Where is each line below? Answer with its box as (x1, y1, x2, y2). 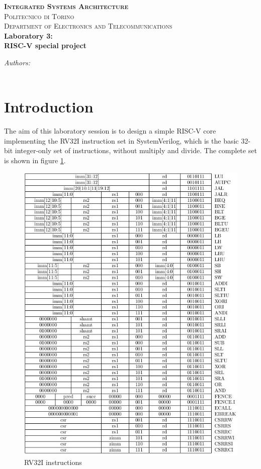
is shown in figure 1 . (4, 155, 66, 166)
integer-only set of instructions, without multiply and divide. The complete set (15, 145, 257, 156)
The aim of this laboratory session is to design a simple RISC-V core (4, 126, 216, 136)
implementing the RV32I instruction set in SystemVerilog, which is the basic (4, 135, 239, 146)
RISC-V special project (4, 40, 86, 51)
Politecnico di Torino (4, 11, 74, 21)
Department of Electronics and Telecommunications (4, 21, 172, 31)
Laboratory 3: (4, 30, 53, 41)
